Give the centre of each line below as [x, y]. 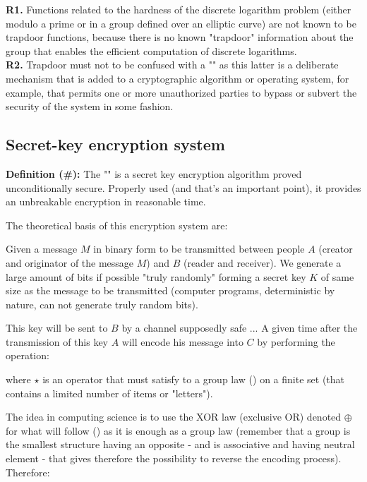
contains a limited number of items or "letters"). [109, 393]
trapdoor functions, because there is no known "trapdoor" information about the [180, 37]
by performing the [296, 341]
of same [337, 276]
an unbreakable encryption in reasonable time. [106, 201]
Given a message [42, 249]
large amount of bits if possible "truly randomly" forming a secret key [156, 276]
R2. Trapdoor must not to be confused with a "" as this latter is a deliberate [172, 65]
